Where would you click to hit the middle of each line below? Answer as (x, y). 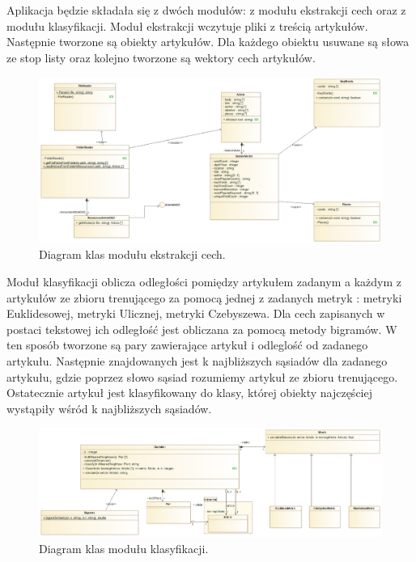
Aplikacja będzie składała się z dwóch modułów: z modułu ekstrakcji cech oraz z (206, 10)
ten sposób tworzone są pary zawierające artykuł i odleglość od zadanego (187, 345)
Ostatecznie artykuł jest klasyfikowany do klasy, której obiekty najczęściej (189, 393)
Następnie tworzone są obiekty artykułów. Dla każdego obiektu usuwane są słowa (208, 42)
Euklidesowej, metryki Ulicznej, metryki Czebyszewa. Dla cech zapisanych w (196, 313)
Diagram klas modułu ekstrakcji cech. (132, 254)
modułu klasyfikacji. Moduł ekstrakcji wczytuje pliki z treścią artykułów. (187, 25)
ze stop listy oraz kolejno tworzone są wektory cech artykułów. (161, 57)
